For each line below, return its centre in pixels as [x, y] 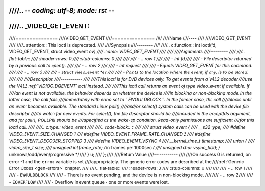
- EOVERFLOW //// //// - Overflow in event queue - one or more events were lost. [89, 182]
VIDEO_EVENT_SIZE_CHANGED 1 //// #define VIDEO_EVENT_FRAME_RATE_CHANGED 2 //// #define [110, 134]
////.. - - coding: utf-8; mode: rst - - [62, 11]
